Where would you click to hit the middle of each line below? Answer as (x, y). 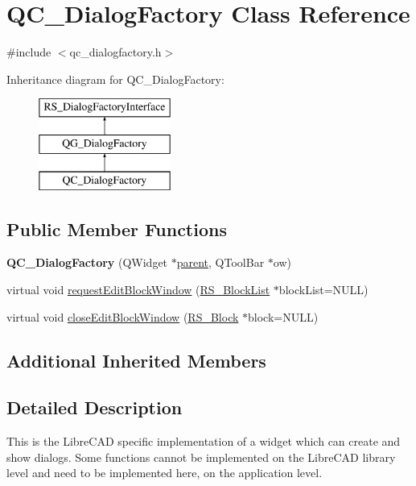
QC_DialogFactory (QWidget (87, 262)
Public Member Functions (117, 228)
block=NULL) (283, 316)
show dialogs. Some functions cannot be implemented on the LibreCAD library (201, 457)
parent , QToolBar (220, 262)
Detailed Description (95, 407)
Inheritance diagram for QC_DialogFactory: (115, 79)
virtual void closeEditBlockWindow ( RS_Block (123, 316)
